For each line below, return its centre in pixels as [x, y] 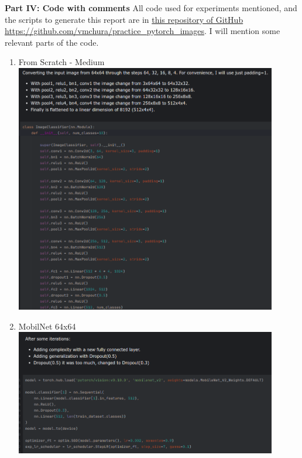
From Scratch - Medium [61, 62]
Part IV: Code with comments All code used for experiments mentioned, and [151, 8]
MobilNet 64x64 [47, 326]
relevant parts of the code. [52, 42]
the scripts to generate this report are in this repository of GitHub [124, 19]
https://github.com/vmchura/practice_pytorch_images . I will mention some [143, 31]
